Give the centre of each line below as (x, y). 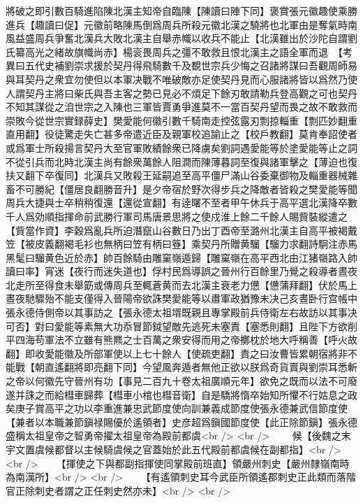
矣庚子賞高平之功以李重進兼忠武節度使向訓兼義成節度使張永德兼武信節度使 (177, 408)
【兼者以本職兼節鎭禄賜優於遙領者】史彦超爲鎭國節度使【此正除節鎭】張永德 (181, 421)
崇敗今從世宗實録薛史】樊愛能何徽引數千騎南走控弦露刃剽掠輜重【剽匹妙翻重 (181, 120)
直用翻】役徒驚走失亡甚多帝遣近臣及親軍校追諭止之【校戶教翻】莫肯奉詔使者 (181, 134)
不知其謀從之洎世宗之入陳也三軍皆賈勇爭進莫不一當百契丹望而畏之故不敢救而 (181, 107)
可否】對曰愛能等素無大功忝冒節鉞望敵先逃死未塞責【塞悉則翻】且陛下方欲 (177, 326)
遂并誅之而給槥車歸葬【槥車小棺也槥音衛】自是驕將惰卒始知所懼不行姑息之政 (181, 394)
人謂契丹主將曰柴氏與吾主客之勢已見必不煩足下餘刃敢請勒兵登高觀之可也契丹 (181, 93)
